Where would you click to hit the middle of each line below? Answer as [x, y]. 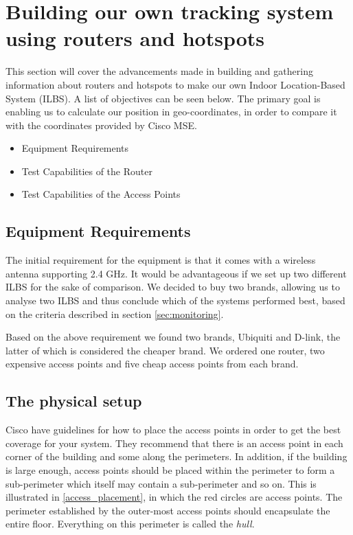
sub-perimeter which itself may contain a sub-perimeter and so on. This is [161, 483]
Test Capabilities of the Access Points [101, 194]
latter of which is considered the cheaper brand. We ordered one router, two [165, 350]
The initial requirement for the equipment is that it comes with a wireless [161, 260]
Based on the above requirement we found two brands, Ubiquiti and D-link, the [173, 337]
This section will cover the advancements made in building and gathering [159, 71]
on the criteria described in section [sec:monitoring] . [115, 314]
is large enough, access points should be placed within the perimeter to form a [170, 470]
